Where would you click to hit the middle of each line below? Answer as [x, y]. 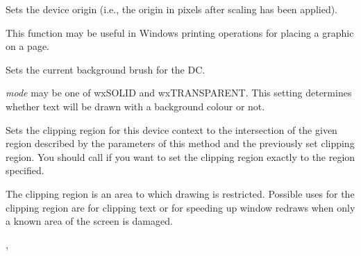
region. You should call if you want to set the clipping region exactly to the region [180, 156]
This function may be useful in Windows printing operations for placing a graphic [180, 32]
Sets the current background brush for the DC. [106, 69]
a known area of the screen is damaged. [89, 221]
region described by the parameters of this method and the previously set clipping [180, 143]
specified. [25, 170]
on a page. [27, 46]
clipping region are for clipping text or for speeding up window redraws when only [180, 207]
